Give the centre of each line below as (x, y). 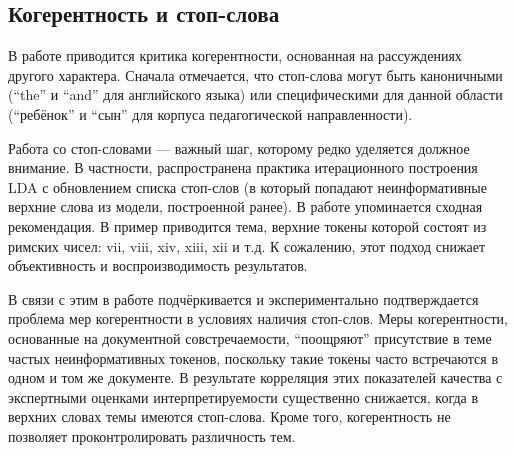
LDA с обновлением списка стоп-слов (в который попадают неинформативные (247, 186)
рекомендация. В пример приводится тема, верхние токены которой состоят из (247, 225)
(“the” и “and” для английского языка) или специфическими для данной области (255, 94)
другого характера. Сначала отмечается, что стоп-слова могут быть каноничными (255, 74)
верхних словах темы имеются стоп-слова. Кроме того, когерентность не (229, 416)
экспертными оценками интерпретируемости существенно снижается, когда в (243, 396)
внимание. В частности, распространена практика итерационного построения (243, 167)
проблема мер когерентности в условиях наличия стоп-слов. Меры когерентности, (258, 318)
